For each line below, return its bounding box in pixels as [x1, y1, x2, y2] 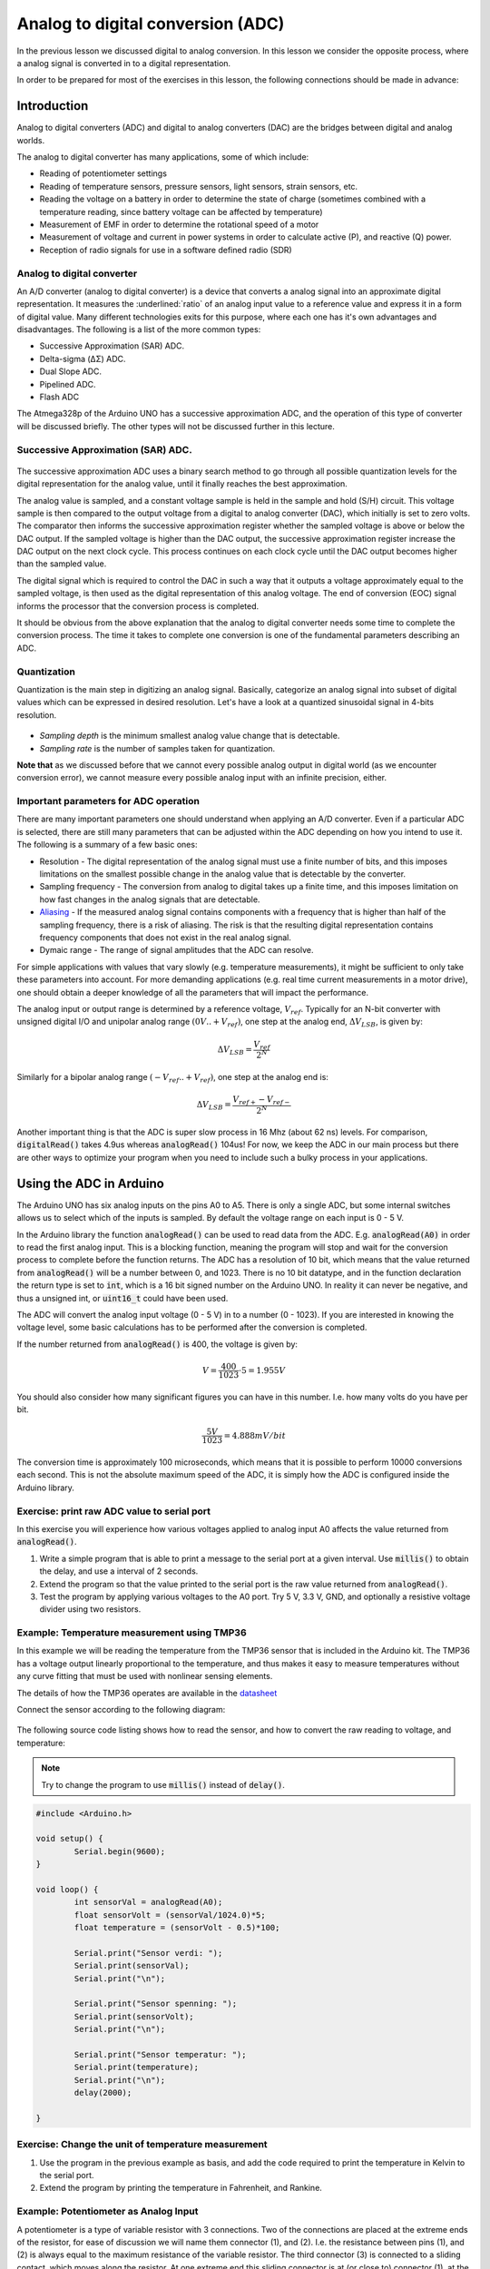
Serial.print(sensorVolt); [73, 2011, 194, 2021]
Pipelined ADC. [39, 378, 96, 389]
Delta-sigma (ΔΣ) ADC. [39, 353, 126, 364]
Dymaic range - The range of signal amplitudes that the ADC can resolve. [39, 945, 314, 956]
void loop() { [35, 1884, 99, 1894]
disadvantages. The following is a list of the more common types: [16, 324, 261, 335]
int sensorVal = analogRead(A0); [73, 1897, 223, 1908]
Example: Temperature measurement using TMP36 [16, 1626, 247, 1639]
